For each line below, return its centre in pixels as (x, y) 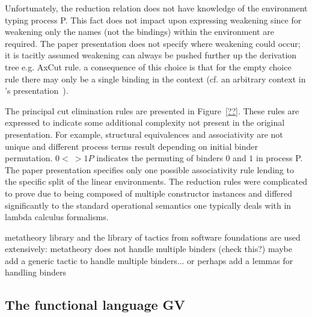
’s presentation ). (37, 91)
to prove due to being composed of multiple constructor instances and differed (149, 193)
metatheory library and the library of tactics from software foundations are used (153, 237)
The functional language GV (95, 305)
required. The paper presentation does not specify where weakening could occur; (153, 43)
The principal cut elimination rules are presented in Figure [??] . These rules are (152, 110)
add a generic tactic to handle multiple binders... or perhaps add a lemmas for (149, 260)
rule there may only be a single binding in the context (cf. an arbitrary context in (155, 78)
